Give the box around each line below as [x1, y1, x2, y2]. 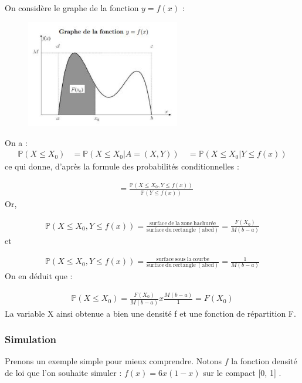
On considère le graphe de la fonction [5, 2, 139, 13]
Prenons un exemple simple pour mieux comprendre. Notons [5, 355, 222, 367]
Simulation [5, 332, 57, 347]
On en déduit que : [5, 270, 73, 282]
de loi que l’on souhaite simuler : [5, 367, 122, 379]
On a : [5, 136, 28, 148]
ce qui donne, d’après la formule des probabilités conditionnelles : [5, 160, 239, 172]
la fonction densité [231, 355, 297, 367]
